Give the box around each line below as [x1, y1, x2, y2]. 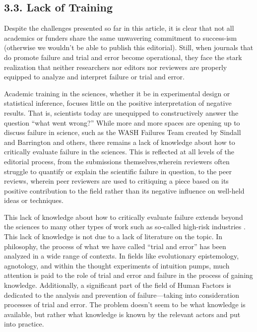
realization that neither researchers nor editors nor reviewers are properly [4, 62, 227, 72]
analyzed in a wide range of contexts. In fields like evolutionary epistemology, [4, 251, 239, 261]
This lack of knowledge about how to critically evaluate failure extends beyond [4, 211, 243, 222]
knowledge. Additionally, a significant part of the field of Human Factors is [4, 280, 231, 290]
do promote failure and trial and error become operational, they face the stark [4, 52, 242, 62]
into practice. [4, 319, 44, 329]
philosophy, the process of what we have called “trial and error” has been [4, 241, 226, 251]
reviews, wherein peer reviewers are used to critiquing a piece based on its [4, 176, 229, 186]
